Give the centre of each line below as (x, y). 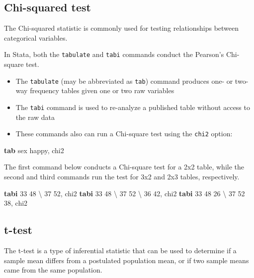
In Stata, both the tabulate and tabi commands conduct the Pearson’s (114, 54)
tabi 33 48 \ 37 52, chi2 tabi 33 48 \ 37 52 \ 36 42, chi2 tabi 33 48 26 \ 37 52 (125, 193)
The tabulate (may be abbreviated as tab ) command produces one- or (124, 81)
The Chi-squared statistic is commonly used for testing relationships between (122, 28)
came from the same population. (53, 270)
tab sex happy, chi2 (34, 150)
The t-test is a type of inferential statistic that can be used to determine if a (120, 250)
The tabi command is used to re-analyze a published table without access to (133, 107)
